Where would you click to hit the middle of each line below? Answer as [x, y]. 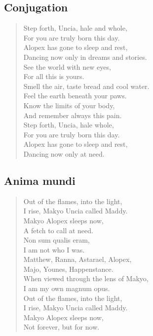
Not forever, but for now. [61, 327]
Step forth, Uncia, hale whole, [69, 125]
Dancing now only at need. [64, 153]
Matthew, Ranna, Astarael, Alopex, [77, 259]
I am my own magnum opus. [67, 288]
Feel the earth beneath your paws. [75, 96]
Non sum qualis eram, [57, 240]
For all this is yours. [54, 76]
